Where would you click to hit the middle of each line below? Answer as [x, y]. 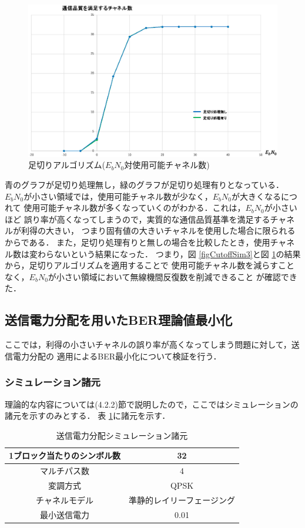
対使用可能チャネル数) [167, 165]
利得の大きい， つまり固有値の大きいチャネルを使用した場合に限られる [158, 231]
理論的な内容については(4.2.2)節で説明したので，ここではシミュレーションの [152, 404]
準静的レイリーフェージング [182, 500]
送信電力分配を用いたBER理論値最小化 [119, 320]
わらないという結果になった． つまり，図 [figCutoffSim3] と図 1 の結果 [169, 253]
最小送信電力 [65, 514]
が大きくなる [256, 196]
